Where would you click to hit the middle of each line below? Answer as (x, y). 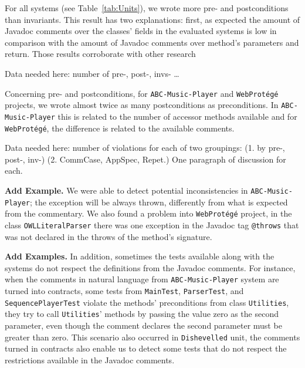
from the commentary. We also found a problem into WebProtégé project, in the (148, 213)
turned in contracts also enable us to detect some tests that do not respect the (146, 348)
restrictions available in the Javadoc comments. (90, 359)
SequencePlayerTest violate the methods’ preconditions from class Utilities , (147, 302)
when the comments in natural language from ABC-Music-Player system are (142, 279)
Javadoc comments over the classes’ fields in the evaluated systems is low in (141, 31)
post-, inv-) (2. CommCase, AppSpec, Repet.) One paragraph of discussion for (145, 159)
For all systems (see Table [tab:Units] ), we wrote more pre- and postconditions (147, 8)
